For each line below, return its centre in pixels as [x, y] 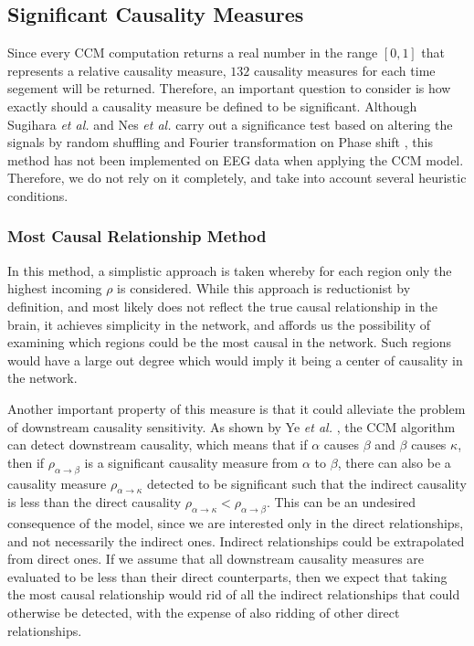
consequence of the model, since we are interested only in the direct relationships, [236, 523]
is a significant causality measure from [191, 462]
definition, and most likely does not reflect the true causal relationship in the [223, 306]
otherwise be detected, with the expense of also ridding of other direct [204, 613]
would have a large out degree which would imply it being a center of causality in [235, 360]
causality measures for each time [344, 70]
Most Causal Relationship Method [137, 236]
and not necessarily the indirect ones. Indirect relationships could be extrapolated [236, 540]
